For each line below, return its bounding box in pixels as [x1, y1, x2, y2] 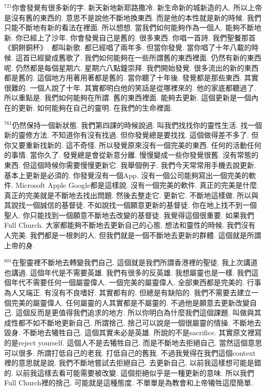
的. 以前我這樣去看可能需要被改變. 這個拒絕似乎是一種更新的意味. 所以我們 [4, 367, 254, 378]
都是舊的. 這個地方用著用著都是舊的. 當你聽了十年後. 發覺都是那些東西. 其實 [4, 72, 259, 83]
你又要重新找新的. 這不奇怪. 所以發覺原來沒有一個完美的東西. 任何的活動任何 [4, 139, 261, 150]
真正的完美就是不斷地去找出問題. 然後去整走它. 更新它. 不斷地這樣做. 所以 [4, 189, 252, 200]
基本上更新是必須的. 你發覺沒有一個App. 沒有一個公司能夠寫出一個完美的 [4, 169, 249, 180]
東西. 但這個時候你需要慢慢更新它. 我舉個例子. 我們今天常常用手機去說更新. [4, 159, 256, 170]
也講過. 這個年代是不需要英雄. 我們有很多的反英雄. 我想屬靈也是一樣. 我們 [4, 267, 252, 277]
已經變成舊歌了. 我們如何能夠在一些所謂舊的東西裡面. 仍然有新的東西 [30, 52, 261, 62]
